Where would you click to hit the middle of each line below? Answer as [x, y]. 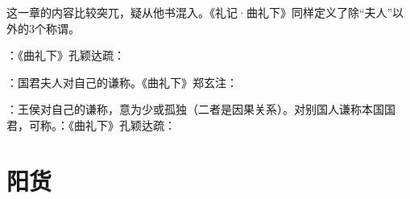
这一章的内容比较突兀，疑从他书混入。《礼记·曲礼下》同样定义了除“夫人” [200, 12]
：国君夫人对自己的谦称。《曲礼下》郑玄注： [122, 82]
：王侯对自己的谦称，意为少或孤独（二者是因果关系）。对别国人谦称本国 [195, 109]
